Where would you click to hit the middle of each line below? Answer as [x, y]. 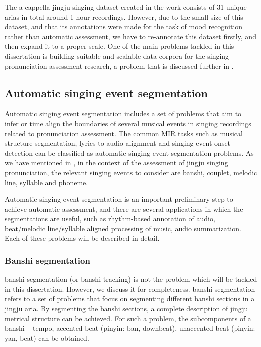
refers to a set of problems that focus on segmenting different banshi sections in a [130, 299]
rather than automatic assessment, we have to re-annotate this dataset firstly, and [130, 36]
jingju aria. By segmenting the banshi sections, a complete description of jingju [126, 309]
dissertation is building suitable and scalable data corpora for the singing [117, 55]
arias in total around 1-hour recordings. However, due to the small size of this [124, 16]
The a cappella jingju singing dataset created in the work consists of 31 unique [126, 7]
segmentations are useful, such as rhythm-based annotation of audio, [110, 219]
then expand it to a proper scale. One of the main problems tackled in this [119, 46]
